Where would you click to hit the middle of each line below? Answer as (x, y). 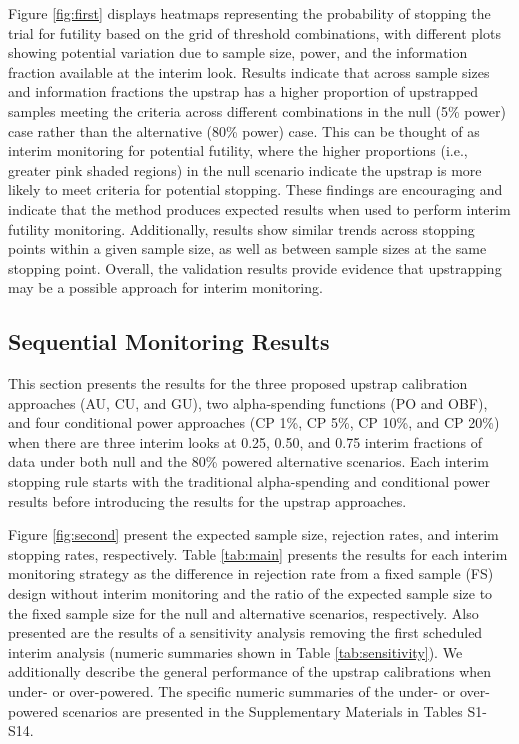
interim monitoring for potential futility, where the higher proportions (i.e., (238, 150)
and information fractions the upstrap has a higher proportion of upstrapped (243, 91)
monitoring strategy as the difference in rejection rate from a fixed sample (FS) (251, 573)
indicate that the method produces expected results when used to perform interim (259, 208)
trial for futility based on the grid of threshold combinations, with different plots (254, 32)
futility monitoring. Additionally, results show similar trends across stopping (241, 228)
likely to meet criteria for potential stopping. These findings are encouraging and (255, 189)
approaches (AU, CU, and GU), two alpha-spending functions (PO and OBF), (248, 402)
